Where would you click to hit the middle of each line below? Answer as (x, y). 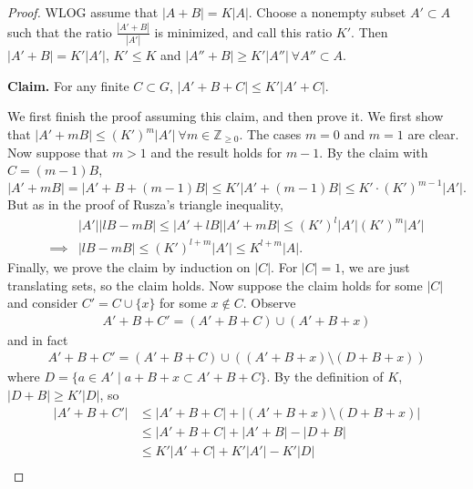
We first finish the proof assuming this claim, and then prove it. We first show (226, 116)
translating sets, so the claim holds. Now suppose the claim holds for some (215, 285)
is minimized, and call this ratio (243, 31)
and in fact (38, 339)
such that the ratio (60, 31)
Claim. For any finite (68, 85)
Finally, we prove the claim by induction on (129, 266)
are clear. (433, 134)
